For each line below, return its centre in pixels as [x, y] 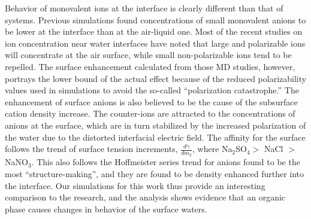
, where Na [212, 149]
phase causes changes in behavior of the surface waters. [106, 209]
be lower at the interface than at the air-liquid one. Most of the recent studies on [154, 31]
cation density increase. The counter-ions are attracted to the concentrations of [150, 113]
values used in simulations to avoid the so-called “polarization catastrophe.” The [152, 90]
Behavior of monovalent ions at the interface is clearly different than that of [144, 8]
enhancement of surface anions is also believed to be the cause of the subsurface [151, 101]
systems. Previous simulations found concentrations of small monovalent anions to [155, 19]
